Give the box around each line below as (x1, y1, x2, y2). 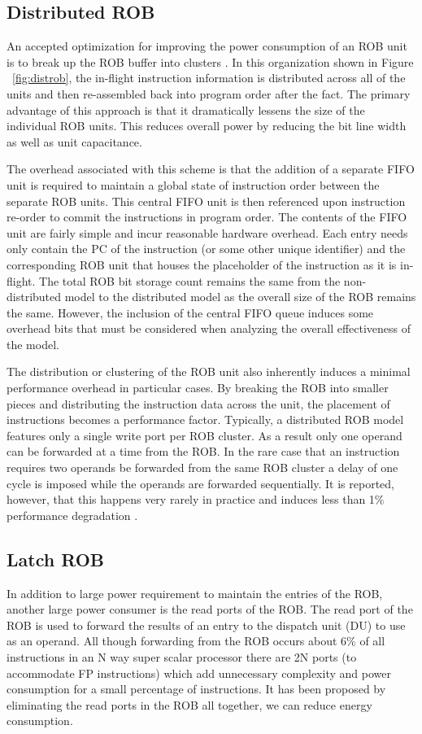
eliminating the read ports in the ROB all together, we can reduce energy (7, 696, 372, 713)
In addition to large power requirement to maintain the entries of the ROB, (7, 584, 383, 601)
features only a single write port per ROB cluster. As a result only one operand (7, 426, 402, 443)
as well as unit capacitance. (7, 133, 142, 150)
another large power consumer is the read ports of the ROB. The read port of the (7, 601, 413, 618)
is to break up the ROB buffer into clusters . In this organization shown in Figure (7, 53, 414, 70)
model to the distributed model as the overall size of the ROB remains (64, 288, 416, 305)
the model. (7, 335, 59, 352)
